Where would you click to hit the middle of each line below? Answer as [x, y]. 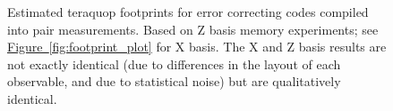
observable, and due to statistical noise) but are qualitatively [174, 81]
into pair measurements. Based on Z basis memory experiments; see [193, 29]
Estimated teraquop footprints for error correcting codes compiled [188, 12]
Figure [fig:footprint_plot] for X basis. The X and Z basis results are [197, 47]
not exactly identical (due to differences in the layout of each [174, 63]
